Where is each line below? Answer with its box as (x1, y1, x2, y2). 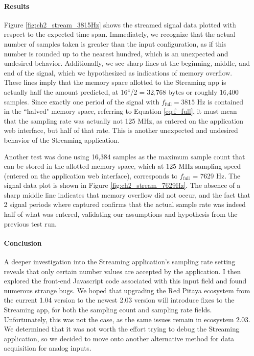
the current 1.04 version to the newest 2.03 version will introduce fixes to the (4, 295, 234, 305)
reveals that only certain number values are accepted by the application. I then (4, 266, 241, 276)
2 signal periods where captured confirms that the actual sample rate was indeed (4, 199, 246, 209)
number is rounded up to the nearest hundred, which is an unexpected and (4, 48, 229, 58)
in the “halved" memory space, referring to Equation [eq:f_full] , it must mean (4, 106, 237, 116)
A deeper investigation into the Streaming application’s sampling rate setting (4, 256, 235, 267)
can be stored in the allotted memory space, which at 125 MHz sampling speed (4, 161, 241, 171)
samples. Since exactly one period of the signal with (4, 96, 160, 106)
